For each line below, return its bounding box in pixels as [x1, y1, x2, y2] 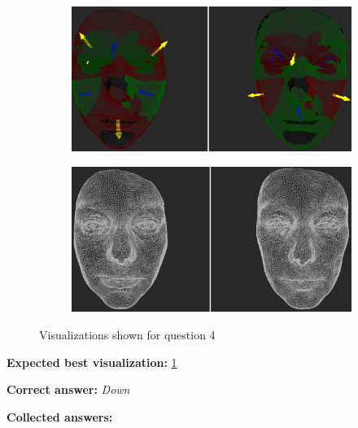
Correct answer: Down [7, 381, 130, 398]
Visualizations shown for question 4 [39, 325, 216, 343]
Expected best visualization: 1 [7, 353, 177, 370]
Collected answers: [7, 408, 113, 425]
